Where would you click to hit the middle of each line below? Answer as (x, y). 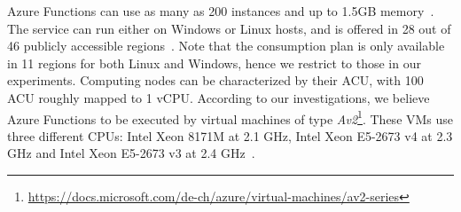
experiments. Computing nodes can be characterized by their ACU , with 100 (215, 80)
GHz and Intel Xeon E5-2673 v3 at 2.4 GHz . (131, 153)
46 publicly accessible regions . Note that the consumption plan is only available (226, 46)
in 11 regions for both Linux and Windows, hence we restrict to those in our (214, 63)
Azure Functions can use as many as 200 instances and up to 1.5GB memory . (221, 11)
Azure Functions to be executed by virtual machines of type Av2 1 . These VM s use (230, 117)
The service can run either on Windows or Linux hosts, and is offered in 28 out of (229, 28)
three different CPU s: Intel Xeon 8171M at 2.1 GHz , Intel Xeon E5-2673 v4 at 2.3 (230, 135)
